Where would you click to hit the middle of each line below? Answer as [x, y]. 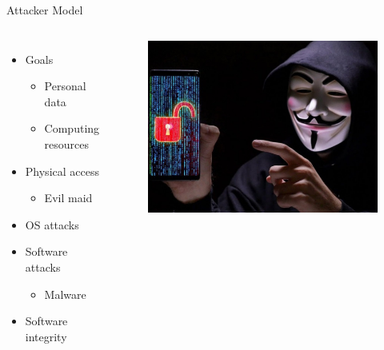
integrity [46, 336]
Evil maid [68, 198]
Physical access [62, 171]
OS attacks [52, 224]
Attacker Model [45, 10]
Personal [65, 86]
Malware [65, 294]
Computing [72, 128]
